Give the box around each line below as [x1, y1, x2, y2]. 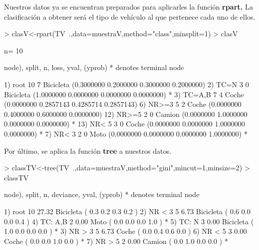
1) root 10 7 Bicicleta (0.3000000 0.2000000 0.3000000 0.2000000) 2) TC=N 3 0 [4, 79, 249, 89]
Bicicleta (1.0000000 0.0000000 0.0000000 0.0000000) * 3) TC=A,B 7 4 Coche [4, 89, 244, 99]
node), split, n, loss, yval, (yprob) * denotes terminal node [4, 62, 184, 73]
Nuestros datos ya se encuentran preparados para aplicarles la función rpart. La [4, 2, 253, 12]
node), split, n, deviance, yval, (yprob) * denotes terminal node [4, 189, 200, 200]
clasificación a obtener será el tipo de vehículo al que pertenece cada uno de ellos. [4, 11, 255, 22]
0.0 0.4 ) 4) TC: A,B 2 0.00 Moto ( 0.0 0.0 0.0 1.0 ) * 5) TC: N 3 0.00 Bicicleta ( [4, 216, 254, 226]
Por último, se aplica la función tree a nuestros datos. [4, 145, 171, 156]
